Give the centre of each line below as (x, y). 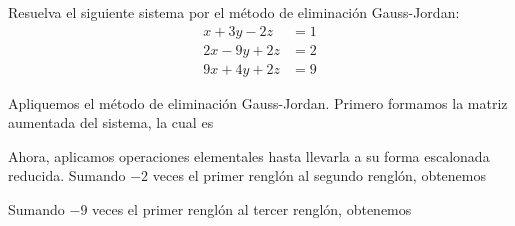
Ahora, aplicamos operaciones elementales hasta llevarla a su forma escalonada (249, 155)
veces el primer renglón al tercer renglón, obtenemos (252, 209)
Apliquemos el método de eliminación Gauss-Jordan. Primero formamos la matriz (258, 102)
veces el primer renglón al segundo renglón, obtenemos (319, 175)
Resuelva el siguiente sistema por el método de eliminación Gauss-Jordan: (234, 12)
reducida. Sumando (67, 175)
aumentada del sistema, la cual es (111, 122)
